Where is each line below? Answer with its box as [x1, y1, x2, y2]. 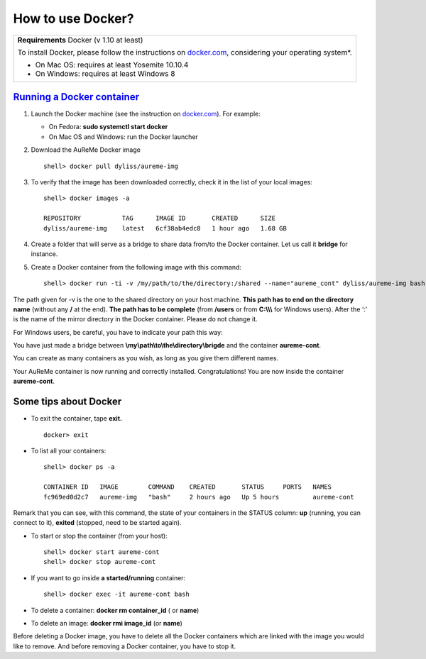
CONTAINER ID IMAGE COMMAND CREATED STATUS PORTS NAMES [43, 483, 332, 491]
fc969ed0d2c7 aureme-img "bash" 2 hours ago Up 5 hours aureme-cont [43, 493, 354, 501]
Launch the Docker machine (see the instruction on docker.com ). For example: [31, 110, 261, 118]
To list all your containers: [31, 446, 106, 455]
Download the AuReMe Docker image [31, 145, 141, 154]
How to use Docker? [13, 11, 134, 26]
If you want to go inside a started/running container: [31, 573, 186, 582]
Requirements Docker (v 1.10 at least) [17, 35, 143, 45]
